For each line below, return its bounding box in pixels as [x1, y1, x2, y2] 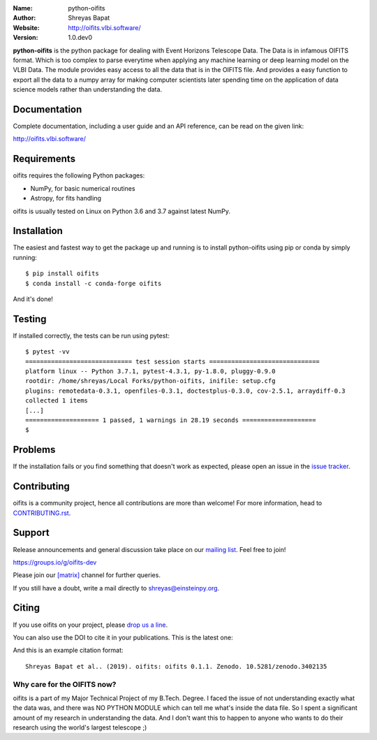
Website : [13, 23, 40, 31]
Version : [13, 34, 38, 42]
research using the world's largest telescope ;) [13, 723, 147, 732]
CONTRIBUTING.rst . [13, 509, 71, 517]
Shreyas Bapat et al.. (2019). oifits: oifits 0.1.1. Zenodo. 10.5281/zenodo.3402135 [25, 662, 327, 670]
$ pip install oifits [25, 270, 99, 277]
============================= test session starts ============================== [25, 357, 320, 365]
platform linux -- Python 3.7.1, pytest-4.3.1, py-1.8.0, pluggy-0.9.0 [25, 368, 276, 375]
